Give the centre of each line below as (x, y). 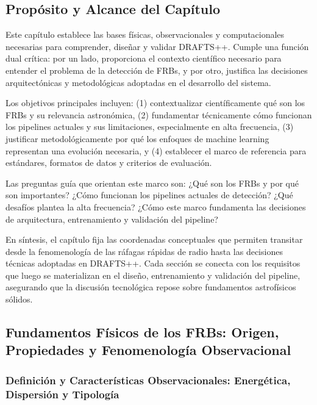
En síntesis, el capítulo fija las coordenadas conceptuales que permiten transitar (154, 239)
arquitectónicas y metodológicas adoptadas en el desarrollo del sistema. (138, 82)
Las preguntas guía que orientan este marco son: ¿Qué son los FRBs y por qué (152, 183)
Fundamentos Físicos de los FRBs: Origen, (142, 332)
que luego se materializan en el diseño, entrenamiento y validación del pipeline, (153, 275)
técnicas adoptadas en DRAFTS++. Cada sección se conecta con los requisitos (153, 263)
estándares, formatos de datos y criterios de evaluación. (109, 163)
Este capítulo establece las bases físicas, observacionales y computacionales (145, 34)
